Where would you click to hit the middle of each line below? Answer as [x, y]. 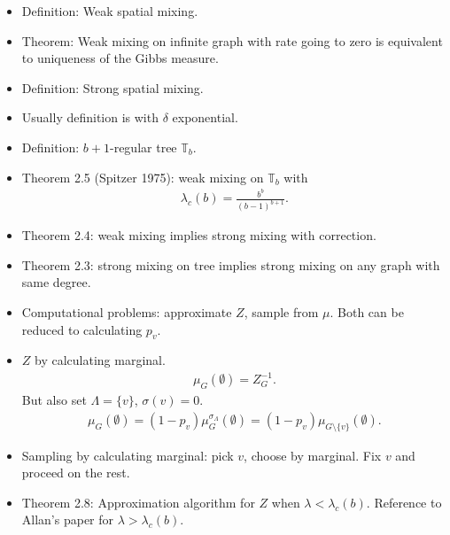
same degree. [56, 282]
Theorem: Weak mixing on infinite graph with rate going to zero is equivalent [232, 40]
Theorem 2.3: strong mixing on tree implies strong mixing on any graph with [231, 264]
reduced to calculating [82, 329]
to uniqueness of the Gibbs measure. [120, 58]
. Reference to [404, 502]
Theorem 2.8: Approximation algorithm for [138, 502]
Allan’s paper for [68, 519]
